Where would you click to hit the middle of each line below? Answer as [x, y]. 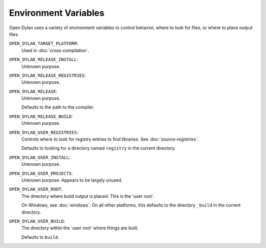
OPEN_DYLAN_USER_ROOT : [36, 189]
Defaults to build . [40, 237]
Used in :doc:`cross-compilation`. [55, 50]
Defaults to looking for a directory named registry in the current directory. [99, 148]
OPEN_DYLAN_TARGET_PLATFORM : [44, 43]
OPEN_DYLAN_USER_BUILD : [37, 221]
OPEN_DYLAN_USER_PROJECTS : [41, 173]
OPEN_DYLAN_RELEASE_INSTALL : [44, 60]
